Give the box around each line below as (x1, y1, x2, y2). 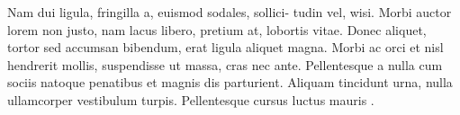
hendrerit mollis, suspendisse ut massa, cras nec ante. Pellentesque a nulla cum (7, 55, 443, 74)
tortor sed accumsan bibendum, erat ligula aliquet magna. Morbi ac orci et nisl (7, 38, 444, 57)
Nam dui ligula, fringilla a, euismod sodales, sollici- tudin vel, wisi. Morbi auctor (7, 3, 452, 21)
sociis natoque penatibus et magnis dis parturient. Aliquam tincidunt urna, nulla (7, 73, 453, 92)
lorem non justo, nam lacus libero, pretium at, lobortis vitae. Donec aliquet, (7, 20, 427, 39)
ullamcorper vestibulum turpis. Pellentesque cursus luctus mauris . (7, 90, 374, 109)
